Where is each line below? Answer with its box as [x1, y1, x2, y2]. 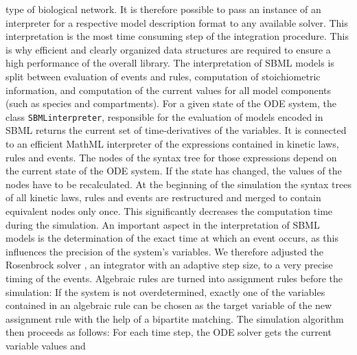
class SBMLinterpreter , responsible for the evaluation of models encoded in [5, 109, 323, 124]
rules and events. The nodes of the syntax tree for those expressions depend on [5, 150, 337, 164]
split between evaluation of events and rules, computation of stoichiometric [5, 69, 321, 83]
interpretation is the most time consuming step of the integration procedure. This [5, 29, 349, 43]
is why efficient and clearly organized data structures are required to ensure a [5, 42, 331, 56]
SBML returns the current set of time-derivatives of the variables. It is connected [5, 123, 347, 137]
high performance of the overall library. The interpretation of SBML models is [5, 56, 334, 70]
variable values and [5, 338, 86, 352]
